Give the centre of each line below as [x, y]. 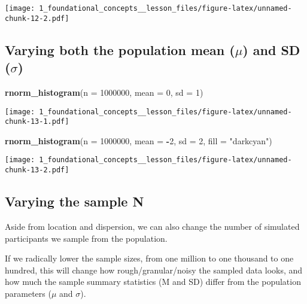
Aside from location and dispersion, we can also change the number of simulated [152, 226]
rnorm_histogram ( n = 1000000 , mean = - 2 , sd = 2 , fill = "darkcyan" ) [139, 140]
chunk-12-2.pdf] [37, 18]
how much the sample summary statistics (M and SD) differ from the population [153, 282]
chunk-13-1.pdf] [37, 122]
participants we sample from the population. [86, 238]
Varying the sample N [75, 201]
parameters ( [28, 293]
